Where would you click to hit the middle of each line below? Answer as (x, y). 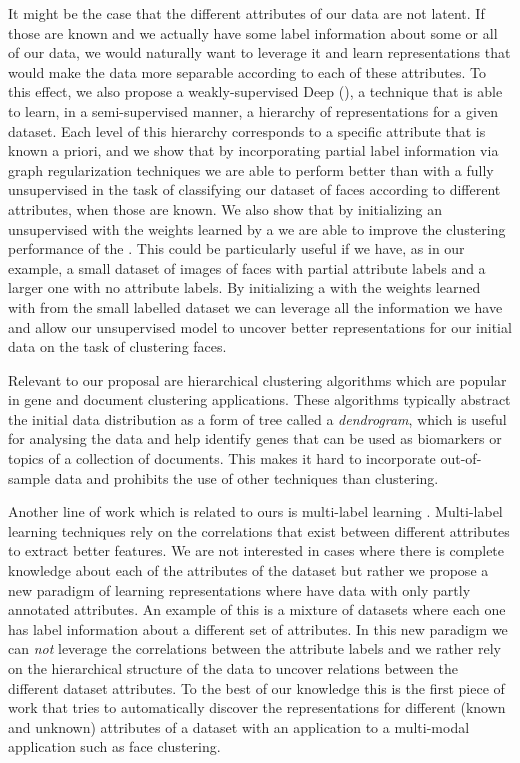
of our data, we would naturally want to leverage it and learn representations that (259, 52)
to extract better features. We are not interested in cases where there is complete (256, 550)
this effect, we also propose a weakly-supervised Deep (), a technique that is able (255, 91)
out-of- (461, 458)
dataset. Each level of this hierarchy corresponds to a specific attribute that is (247, 130)
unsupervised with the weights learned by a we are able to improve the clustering (257, 228)
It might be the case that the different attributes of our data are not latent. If (246, 13)
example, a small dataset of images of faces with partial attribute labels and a (247, 267)
